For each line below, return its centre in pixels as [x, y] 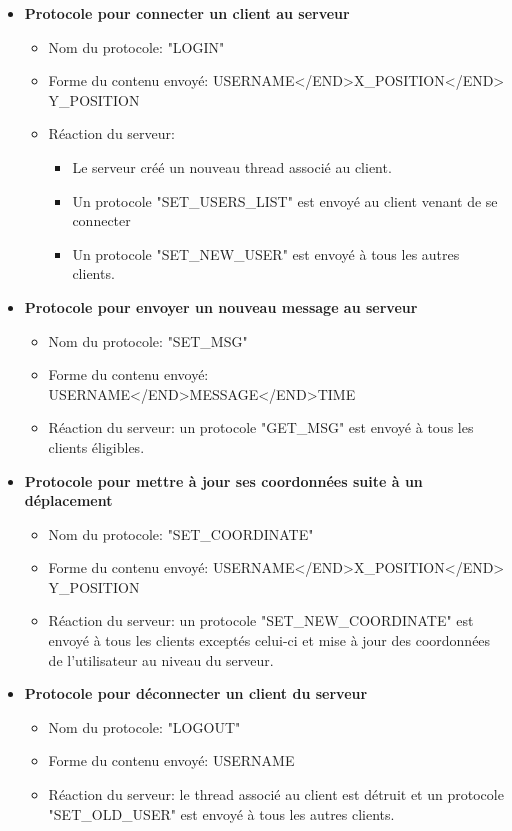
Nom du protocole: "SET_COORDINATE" [181, 533]
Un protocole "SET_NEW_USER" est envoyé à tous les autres [266, 253]
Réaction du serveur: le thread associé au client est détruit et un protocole [276, 794]
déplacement [68, 500]
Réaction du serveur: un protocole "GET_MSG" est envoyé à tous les [261, 427]
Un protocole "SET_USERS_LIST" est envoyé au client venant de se [285, 200]
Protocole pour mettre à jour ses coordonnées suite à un [223, 480]
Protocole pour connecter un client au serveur [187, 13]
